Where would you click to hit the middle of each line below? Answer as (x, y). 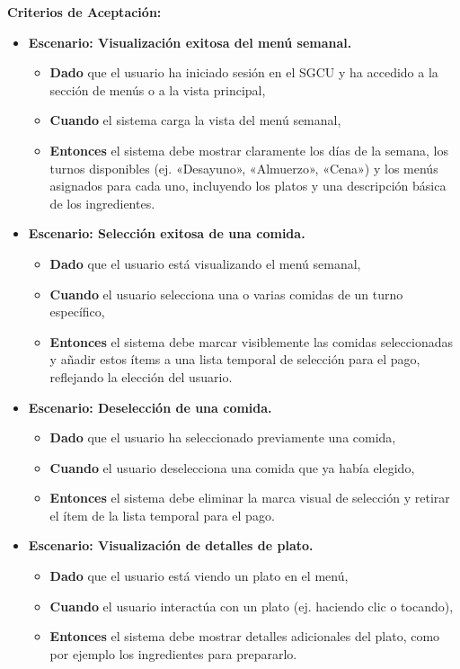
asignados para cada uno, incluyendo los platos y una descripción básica (248, 186)
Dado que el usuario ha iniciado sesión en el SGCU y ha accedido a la (244, 72)
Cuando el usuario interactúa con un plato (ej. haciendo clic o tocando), (252, 606)
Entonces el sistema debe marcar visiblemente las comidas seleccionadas (251, 341)
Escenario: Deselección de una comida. (150, 407)
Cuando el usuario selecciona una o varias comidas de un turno (226, 294)
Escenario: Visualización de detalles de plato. (171, 545)
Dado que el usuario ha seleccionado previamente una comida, (223, 437)
